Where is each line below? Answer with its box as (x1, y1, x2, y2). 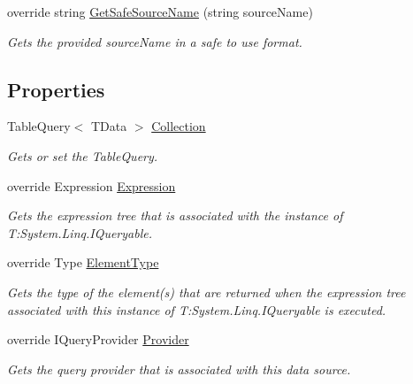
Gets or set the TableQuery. (7, 146, 158, 165)
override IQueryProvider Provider (7, 330, 189, 349)
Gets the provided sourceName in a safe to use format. (7, 32, 302, 50)
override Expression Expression (7, 176, 176, 195)
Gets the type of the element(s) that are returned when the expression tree (7, 282, 406, 301)
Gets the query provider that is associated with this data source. (7, 359, 351, 378)
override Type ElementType (7, 253, 159, 272)
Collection (151, 117, 206, 135)
